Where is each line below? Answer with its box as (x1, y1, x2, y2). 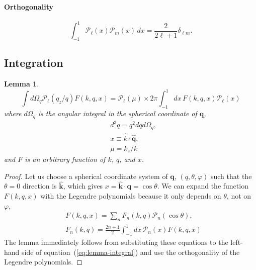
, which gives (63, 181, 103, 191)
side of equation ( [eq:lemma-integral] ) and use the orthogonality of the (22, 246, 240, 257)
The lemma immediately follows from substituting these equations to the (4, 237, 228, 247)
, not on (226, 190, 251, 201)
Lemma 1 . (4, 78, 39, 89)
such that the (210, 170, 252, 181)
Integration (4, 55, 63, 70)
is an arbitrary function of (25, 153, 106, 164)
